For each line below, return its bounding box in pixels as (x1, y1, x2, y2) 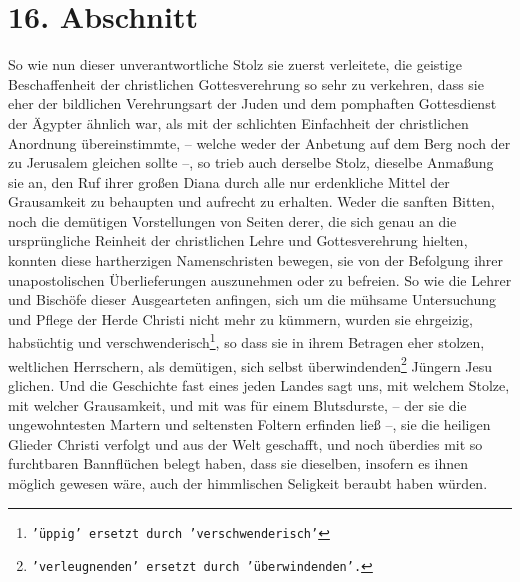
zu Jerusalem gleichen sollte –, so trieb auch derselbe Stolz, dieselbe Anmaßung (8, 152, 494, 173)
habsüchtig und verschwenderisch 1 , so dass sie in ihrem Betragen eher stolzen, (8, 329, 485, 353)
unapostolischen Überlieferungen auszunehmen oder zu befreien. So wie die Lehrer (8, 269, 512, 290)
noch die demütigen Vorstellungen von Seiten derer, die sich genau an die (8, 210, 457, 231)
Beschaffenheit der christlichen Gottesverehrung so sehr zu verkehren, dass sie (8, 73, 484, 94)
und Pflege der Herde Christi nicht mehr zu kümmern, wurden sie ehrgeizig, (8, 308, 473, 329)
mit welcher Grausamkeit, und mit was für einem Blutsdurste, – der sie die (8, 394, 467, 415)
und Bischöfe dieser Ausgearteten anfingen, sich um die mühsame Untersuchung (8, 289, 497, 310)
